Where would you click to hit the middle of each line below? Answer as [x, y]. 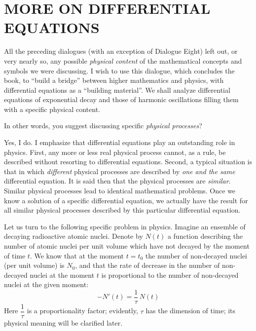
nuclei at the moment [62, 275]
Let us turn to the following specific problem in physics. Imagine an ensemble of [125, 226]
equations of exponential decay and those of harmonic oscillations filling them [121, 99]
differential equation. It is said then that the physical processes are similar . [117, 181]
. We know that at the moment [77, 255]
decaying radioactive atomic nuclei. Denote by [73, 236]
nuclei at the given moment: [46, 284]
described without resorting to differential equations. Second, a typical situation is [128, 162]
